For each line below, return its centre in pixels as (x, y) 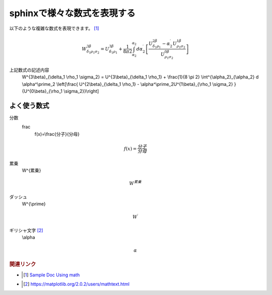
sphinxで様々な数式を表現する (73, 13)
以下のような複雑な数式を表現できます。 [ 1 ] (54, 28)
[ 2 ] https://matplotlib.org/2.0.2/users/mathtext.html (76, 284)
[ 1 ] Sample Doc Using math (52, 275)
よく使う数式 (29, 105)
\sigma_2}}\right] (81, 91)
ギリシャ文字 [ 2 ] (26, 230)
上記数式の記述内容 (29, 70)
